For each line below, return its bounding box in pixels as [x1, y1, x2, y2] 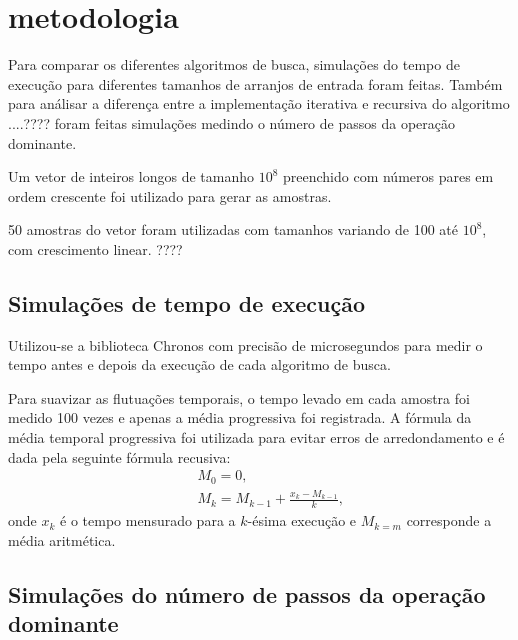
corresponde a [406, 510, 492, 531]
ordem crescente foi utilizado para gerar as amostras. [8, 185, 332, 206]
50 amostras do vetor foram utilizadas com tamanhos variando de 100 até [8, 219, 458, 240]
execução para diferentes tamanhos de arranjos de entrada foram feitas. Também [8, 73, 503, 94]
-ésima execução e [247, 510, 357, 531]
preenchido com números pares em [283, 166, 494, 187]
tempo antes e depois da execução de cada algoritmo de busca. [8, 354, 391, 375]
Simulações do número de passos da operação [8, 578, 486, 609]
